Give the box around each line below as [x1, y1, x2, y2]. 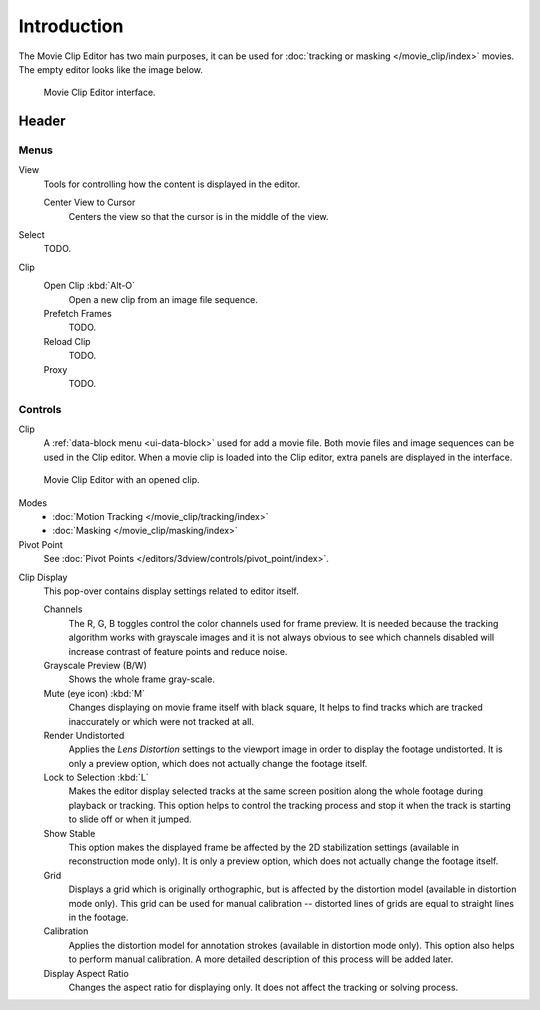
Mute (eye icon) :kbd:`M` [43, 687, 145, 699]
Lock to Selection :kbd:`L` [43, 771, 149, 784]
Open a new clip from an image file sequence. [68, 293, 259, 305]
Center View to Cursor [43, 196, 136, 209]
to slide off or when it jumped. [68, 813, 192, 825]
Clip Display [18, 571, 68, 583]
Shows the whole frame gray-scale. [68, 673, 215, 685]
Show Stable [43, 827, 96, 839]
